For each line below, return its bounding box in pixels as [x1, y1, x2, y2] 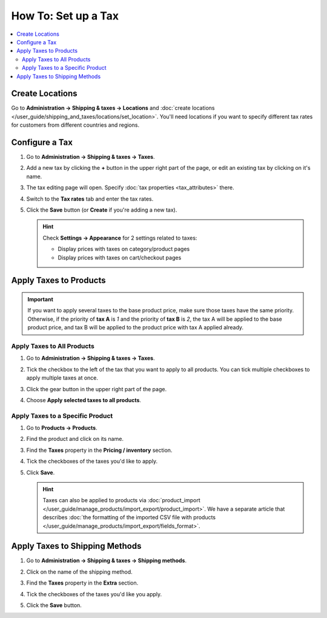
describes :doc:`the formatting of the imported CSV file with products [42, 514, 216, 521]
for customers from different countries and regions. [11, 121, 139, 129]
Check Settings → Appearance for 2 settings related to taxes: [42, 234, 197, 241]
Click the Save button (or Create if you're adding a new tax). [26, 206, 177, 213]
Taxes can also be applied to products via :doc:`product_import [42, 497, 200, 504]
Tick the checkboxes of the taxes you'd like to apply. [26, 458, 157, 465]
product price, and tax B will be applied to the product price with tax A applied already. [27, 324, 244, 331]
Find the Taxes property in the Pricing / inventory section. [26, 446, 173, 454]
